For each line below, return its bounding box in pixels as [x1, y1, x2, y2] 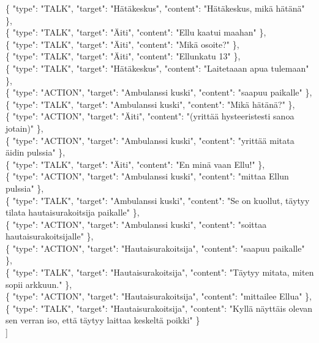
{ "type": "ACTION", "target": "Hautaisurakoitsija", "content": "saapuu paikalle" [6, 241, 305, 254]
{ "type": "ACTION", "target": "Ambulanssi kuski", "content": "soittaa [6, 217, 267, 230]
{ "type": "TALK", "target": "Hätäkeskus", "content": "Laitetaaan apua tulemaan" [6, 61, 309, 74]
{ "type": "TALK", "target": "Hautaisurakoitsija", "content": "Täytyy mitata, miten [6, 266, 314, 279]
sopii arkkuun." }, [6, 277, 72, 290]
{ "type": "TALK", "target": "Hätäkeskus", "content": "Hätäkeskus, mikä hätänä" [6, 2, 305, 14]
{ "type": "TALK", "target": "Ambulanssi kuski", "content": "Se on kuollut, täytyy [6, 194, 310, 206]
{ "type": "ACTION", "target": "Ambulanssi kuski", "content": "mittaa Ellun [6, 170, 289, 183]
